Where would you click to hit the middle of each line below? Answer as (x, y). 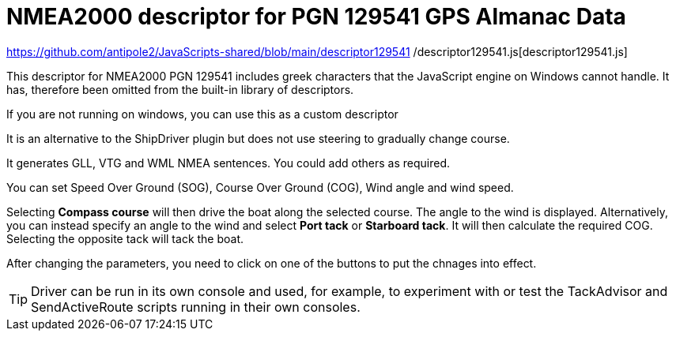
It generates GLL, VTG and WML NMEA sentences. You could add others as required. (228, 163)
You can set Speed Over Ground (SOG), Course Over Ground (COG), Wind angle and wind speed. (260, 187)
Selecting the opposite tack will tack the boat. (125, 238)
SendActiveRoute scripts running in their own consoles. (196, 307)
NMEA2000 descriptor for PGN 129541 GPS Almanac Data (316, 17)
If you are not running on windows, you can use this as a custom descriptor (202, 114)
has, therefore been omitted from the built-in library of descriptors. (180, 89)
